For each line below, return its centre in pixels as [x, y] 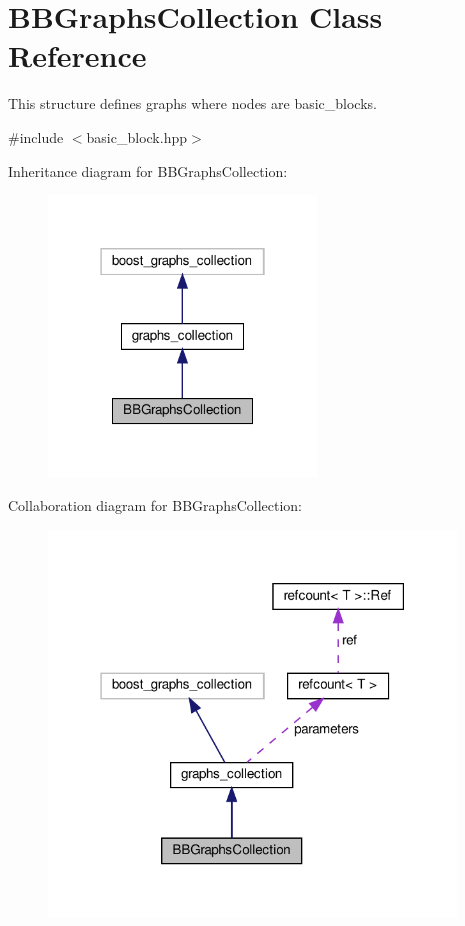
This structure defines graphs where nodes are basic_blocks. [192, 103]
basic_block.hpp [136, 136]
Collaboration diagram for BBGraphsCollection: [155, 505]
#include [36, 136]
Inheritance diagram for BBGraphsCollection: [148, 170]
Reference [77, 55]
